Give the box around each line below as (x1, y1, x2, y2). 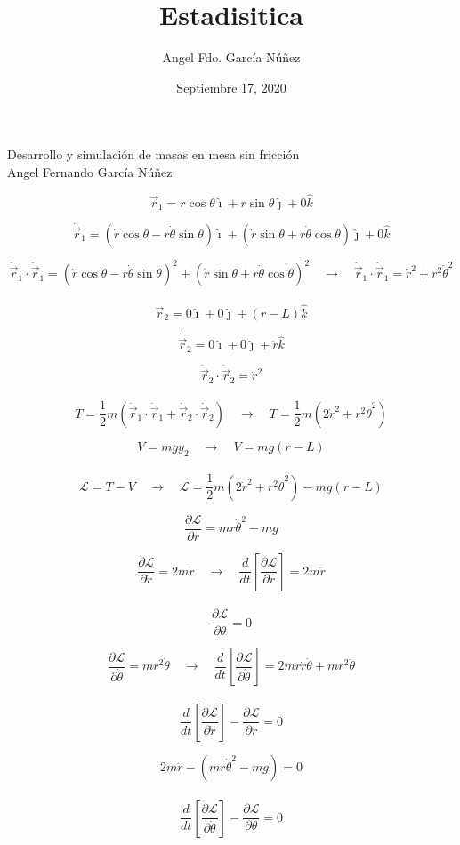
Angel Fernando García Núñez (7, 162, 173, 181)
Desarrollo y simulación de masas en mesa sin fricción (7, 145, 300, 164)
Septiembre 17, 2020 (176, 77, 286, 96)
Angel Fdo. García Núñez (162, 48, 301, 67)
